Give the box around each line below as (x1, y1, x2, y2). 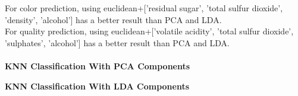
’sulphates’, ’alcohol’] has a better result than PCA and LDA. (5, 36, 230, 49)
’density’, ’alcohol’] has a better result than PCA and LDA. (5, 13, 222, 25)
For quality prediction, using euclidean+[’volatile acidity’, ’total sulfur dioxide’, (5, 25, 294, 37)
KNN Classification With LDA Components (5, 79, 190, 92)
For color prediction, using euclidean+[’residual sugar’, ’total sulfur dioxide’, (5, 2, 283, 14)
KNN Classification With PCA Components (5, 59, 190, 72)
